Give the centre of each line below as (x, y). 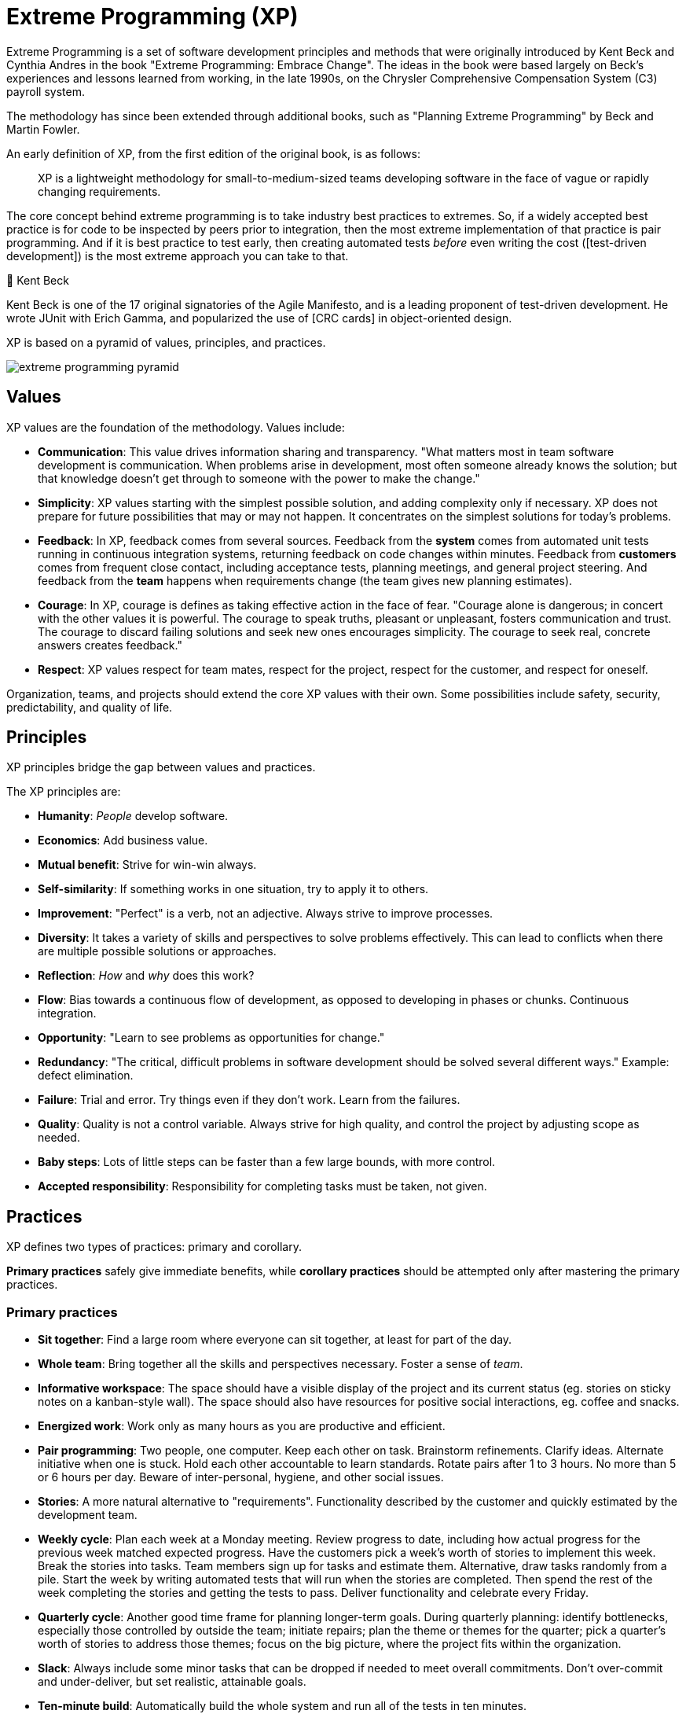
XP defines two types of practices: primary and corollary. (154, 1247)
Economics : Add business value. (123, 840)
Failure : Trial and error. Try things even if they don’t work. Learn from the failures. (249, 1100)
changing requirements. (99, 191)
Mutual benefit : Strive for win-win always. (147, 865)
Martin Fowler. (43, 129)
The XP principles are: (64, 792)
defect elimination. (86, 1076)
